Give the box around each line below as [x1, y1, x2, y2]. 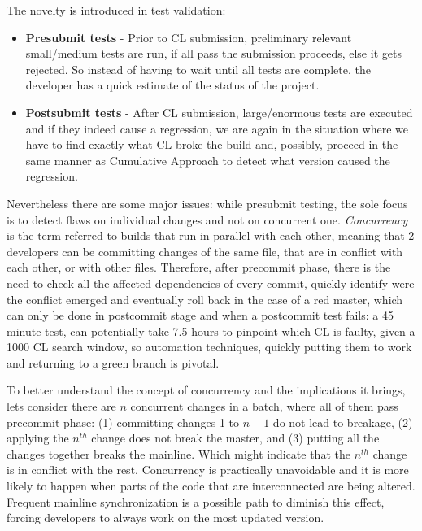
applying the [7, 429, 69, 446]
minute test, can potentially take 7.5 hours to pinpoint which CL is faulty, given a [7, 322, 415, 339]
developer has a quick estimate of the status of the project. [25, 76, 320, 94]
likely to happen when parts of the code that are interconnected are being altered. [7, 477, 415, 494]
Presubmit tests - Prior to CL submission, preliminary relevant [25, 28, 352, 46]
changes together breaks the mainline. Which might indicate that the [7, 445, 350, 462]
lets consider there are [7, 398, 116, 415]
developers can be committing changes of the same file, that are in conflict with [7, 242, 403, 259]
